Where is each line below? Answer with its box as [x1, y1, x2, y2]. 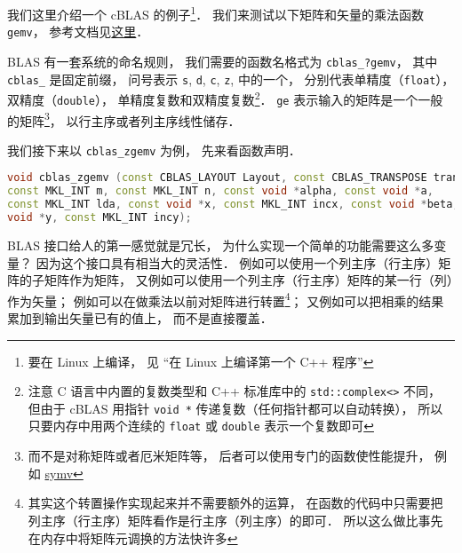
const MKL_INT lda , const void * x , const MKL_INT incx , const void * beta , [7, 198, 459, 211]
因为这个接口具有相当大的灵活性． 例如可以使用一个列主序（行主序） [36, 253, 439, 272]
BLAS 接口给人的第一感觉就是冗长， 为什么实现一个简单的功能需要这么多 [7, 235, 434, 254]
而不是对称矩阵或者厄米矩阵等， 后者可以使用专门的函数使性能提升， [28, 446, 431, 465]
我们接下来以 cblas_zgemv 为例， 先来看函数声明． [7, 140, 301, 159]
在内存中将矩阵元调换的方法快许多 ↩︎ [28, 528, 238, 547]
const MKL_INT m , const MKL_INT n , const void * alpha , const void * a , [7, 185, 434, 198]
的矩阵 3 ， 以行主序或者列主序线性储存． [7, 108, 241, 130]
